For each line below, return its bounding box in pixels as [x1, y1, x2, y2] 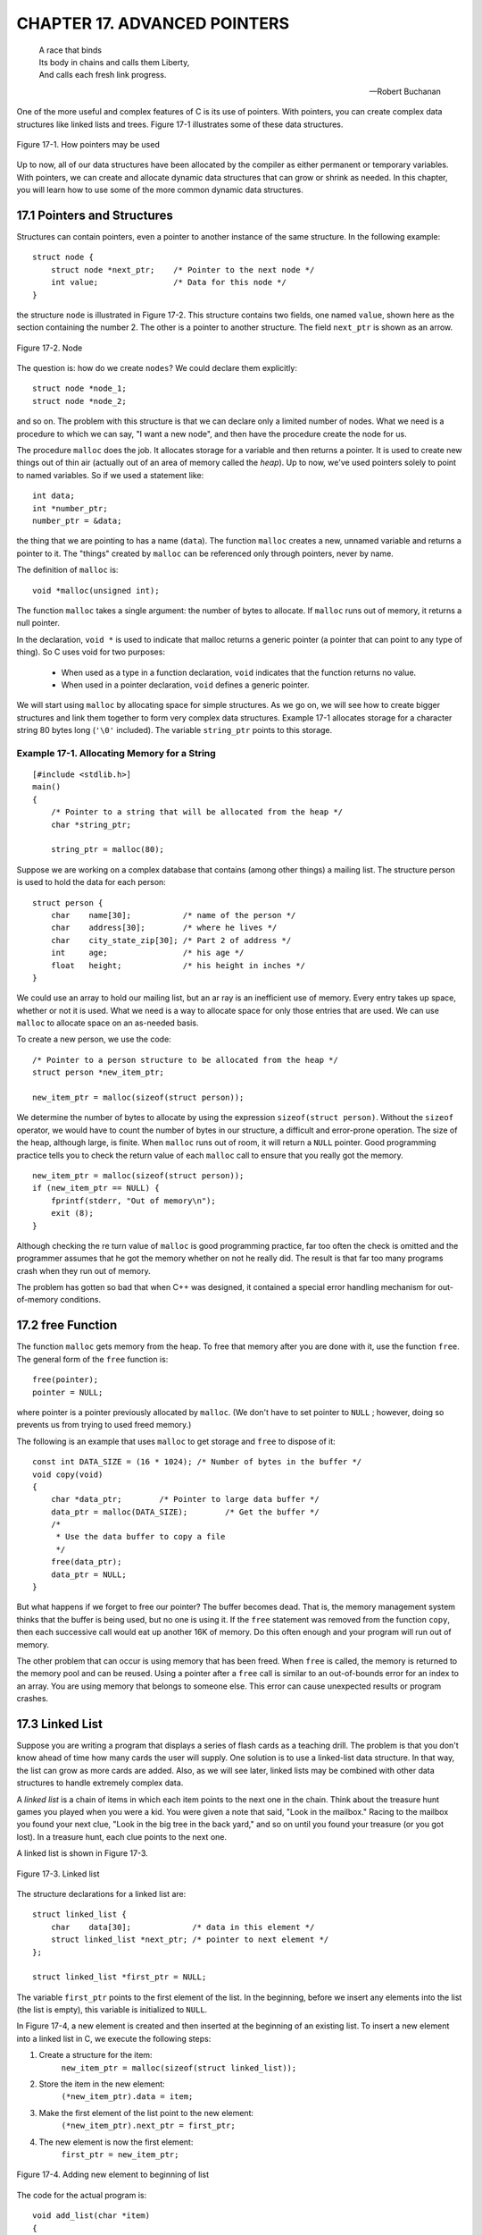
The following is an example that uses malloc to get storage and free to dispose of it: [16, 1436, 337, 1446]
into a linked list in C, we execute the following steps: [16, 2033, 212, 2044]
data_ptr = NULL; [50, 1569, 127, 1580]
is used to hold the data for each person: [16, 877, 167, 888]
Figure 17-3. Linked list [16, 1868, 100, 1879]
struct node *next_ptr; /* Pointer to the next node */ [50, 265, 315, 274]
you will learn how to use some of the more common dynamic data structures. [16, 184, 303, 196]
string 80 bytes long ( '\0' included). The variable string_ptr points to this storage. [16, 725, 333, 736]
